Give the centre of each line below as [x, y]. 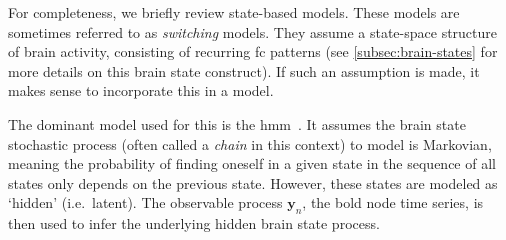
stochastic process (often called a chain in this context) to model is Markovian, [250, 143]
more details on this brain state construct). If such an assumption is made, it [244, 70]
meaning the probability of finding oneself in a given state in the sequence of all [252, 163]
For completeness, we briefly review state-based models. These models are [234, 12]
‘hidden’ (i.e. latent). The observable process [145, 202]
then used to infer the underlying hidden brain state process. [194, 223]
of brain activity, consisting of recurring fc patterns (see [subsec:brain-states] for [253, 51]
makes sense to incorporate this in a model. [141, 90]
